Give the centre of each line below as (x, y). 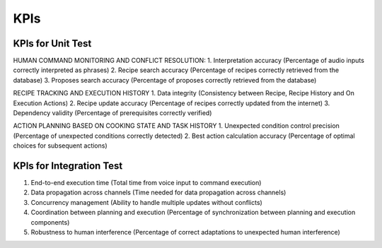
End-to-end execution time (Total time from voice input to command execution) (146, 183)
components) (50, 222)
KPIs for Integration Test (68, 166)
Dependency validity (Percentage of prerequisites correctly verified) (112, 113)
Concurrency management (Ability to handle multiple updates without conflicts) (147, 202)
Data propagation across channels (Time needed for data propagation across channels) (158, 193)
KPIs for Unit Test (52, 43)
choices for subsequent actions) (60, 146)
